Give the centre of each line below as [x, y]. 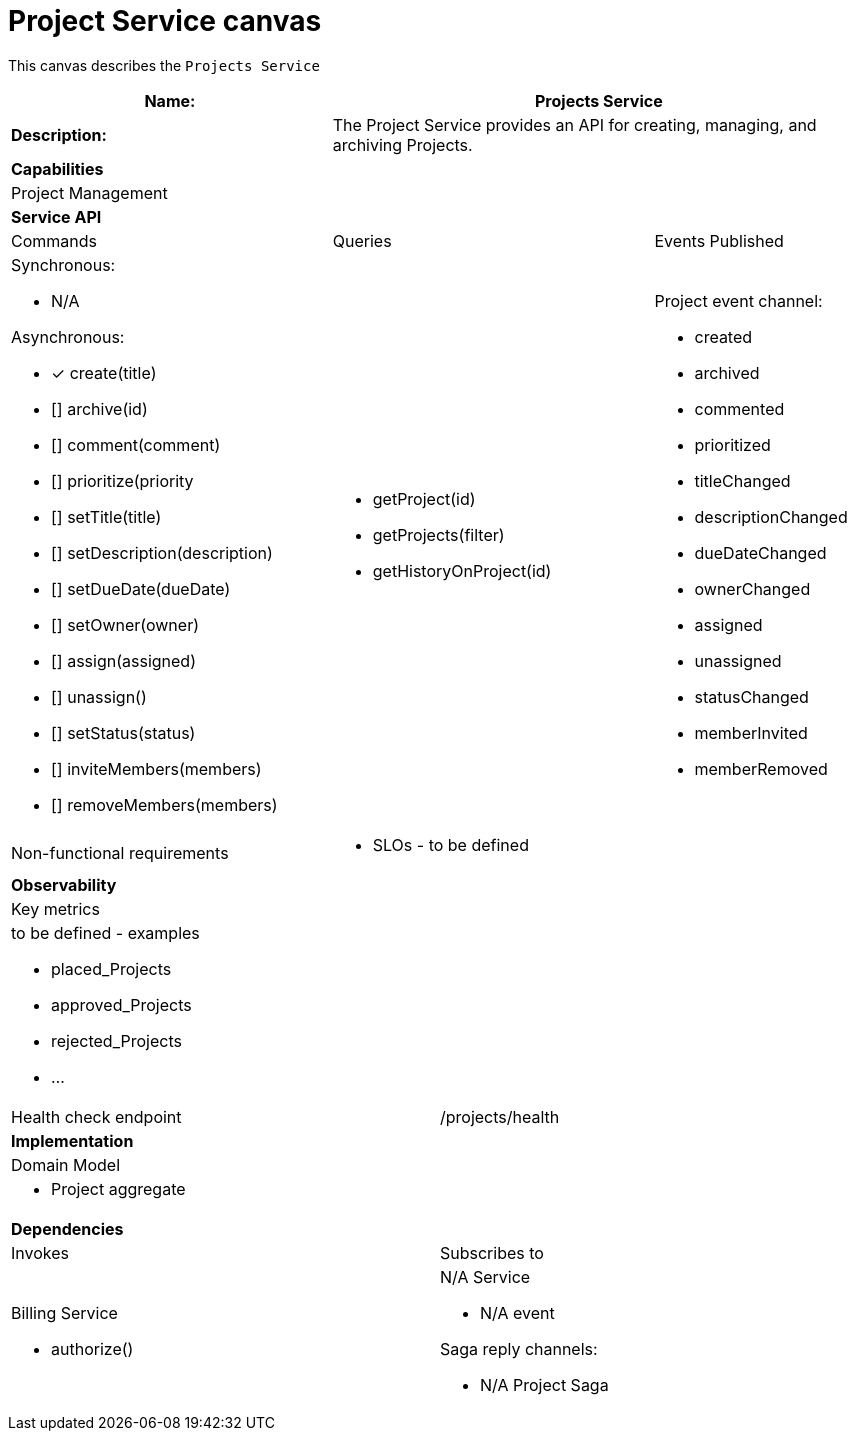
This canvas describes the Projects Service [164, 65]
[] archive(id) [99, 408]
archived [727, 372]
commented [739, 408]
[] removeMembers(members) [164, 804]
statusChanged [751, 696]
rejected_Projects [116, 1040]
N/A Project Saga [544, 1384]
